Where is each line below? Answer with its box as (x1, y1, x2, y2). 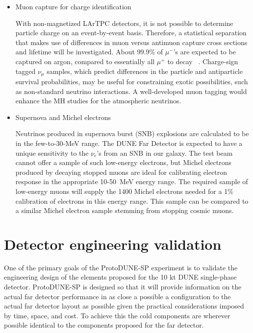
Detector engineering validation (4, 234, 222, 254)
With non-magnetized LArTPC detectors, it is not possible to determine (15, 18, 233, 28)
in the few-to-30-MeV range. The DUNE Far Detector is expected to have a (15, 138, 243, 148)
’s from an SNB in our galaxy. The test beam (97, 147, 233, 158)
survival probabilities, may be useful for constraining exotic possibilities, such (15, 76, 248, 87)
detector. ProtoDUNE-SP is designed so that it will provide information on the (4, 282, 242, 292)
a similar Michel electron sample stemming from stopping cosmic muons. (15, 205, 234, 215)
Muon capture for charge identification (15, 1, 131, 11)
